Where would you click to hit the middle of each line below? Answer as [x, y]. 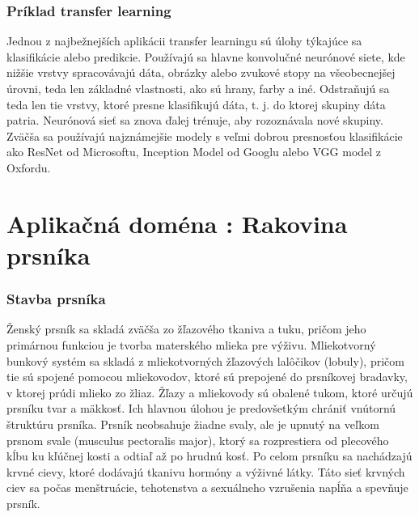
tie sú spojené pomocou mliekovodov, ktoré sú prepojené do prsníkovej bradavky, [207, 377]
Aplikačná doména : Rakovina [177, 223]
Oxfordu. [29, 167]
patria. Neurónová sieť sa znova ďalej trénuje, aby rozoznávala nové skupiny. [195, 120]
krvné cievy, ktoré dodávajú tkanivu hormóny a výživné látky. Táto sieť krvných [206, 471]
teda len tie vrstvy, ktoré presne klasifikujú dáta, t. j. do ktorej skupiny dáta [196, 104]
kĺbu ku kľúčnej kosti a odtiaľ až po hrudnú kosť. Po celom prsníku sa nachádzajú [209, 456]
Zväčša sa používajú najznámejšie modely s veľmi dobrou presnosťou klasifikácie [205, 136]
